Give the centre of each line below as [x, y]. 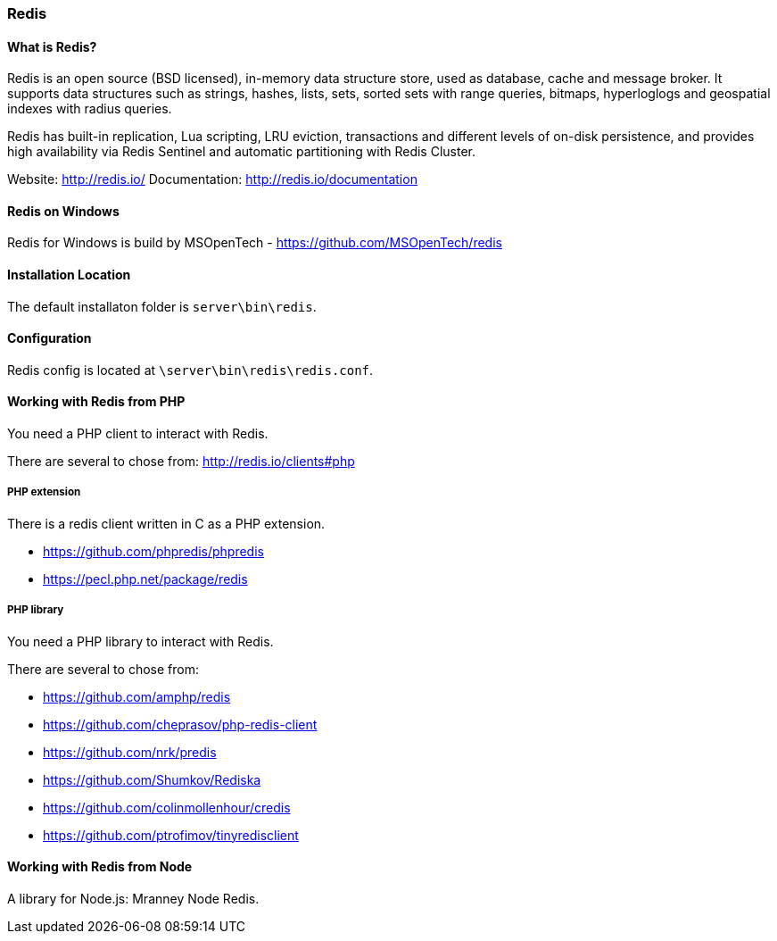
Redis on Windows [63, 211]
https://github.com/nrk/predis [130, 752]
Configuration [50, 338]
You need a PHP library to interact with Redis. [141, 641]
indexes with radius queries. [90, 109]
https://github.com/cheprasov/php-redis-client [180, 724]
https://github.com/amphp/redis [137, 696]
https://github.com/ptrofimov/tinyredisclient [171, 835]
